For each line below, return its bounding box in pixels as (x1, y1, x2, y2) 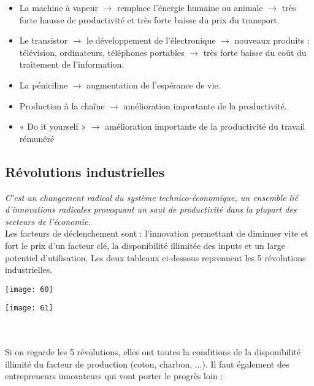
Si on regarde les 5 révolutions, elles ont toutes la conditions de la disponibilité (5, 345, 301, 358)
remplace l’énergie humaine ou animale (117, 1, 263, 14)
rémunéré (19, 132, 55, 144)
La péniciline (19, 78, 68, 91)
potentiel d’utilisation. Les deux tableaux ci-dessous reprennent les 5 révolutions (5, 251, 306, 264)
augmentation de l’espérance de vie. (86, 78, 221, 91)
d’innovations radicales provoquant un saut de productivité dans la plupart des (5, 203, 297, 216)
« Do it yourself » (19, 120, 86, 133)
